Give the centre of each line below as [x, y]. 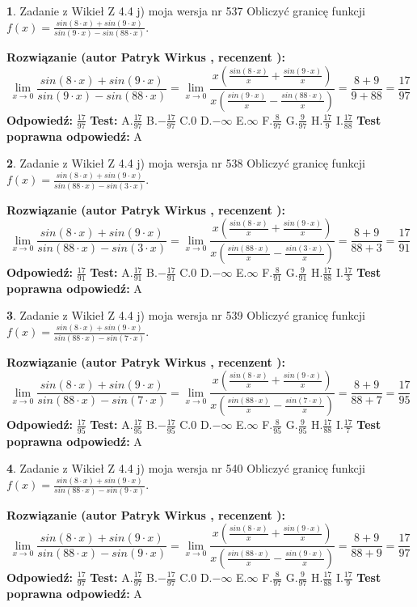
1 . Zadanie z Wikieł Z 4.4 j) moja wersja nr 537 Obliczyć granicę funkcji [186, 11]
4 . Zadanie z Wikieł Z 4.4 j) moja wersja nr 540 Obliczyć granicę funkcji [186, 468]
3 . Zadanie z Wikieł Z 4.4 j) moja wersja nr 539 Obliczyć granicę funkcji [186, 315]
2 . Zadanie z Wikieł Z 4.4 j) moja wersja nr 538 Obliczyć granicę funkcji [186, 163]
